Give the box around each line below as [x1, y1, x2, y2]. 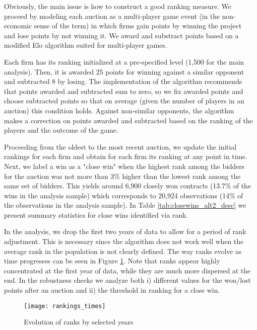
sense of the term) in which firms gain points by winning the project [34, 20, 242, 31]
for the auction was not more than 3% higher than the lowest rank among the [4, 170, 241, 181]
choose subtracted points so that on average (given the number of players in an [4, 95, 245, 106]
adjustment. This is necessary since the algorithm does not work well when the [4, 236, 244, 247]
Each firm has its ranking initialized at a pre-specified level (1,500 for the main [4, 56, 244, 67]
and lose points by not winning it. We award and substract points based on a [4, 30, 239, 40]
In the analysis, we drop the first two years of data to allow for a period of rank [4, 226, 247, 237]
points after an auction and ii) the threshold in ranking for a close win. [4, 285, 220, 295]
